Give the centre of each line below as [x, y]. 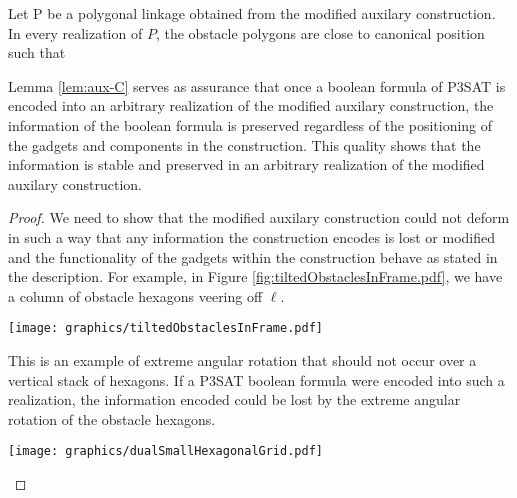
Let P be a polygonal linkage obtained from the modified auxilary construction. [252, 13]
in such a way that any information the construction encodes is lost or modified [252, 236]
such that [37, 52]
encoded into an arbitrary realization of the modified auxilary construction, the [251, 105]
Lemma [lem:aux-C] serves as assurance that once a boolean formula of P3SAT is [257, 85]
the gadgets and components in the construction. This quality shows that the [244, 144]
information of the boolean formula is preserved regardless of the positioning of [250, 124]
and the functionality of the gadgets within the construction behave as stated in [253, 256]
